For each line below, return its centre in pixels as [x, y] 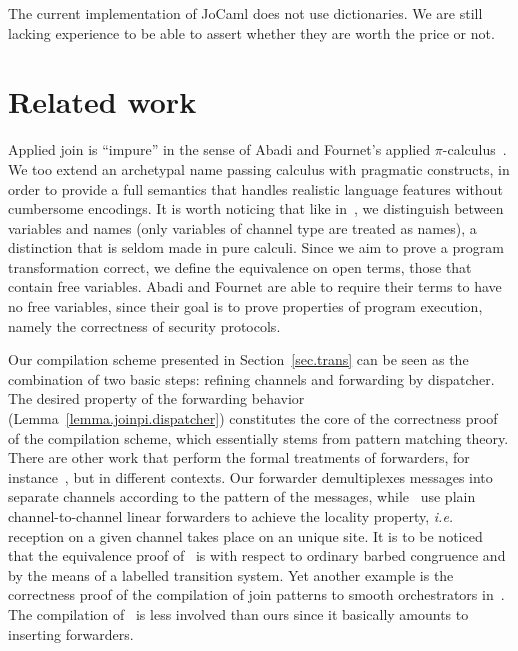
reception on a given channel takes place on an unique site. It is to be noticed [245, 535]
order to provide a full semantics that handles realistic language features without [255, 188]
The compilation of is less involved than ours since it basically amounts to [238, 613]
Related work [102, 101]
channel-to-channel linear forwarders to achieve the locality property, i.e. [231, 516]
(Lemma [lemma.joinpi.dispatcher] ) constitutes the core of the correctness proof [253, 418]
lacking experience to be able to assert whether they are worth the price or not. [251, 32]
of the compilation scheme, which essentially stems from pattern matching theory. [258, 437]
